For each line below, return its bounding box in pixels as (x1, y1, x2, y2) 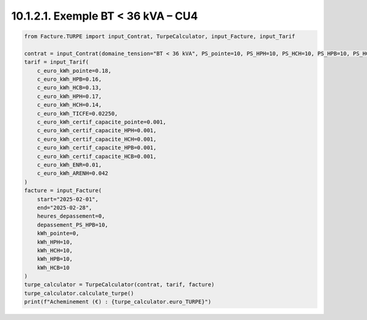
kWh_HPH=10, (37, 239, 73, 245)
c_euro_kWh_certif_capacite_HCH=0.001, (37, 135, 157, 143)
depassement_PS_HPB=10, (37, 221, 108, 228)
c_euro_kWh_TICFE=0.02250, (37, 110, 119, 117)
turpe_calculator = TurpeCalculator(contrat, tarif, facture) (24, 281, 215, 288)
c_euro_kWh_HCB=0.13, (37, 84, 102, 91)
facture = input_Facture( (24, 187, 102, 194)
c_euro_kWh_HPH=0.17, (37, 92, 102, 100)
